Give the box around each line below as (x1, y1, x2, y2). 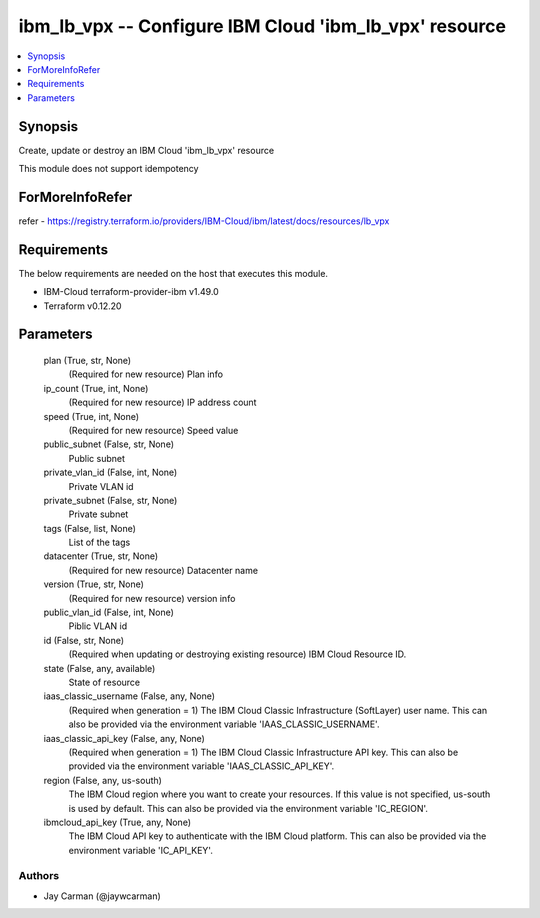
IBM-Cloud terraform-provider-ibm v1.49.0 (43, 286, 219, 298)
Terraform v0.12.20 (43, 300, 122, 312)
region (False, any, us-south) (43, 774, 162, 786)
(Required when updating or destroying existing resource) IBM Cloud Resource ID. (68, 648, 407, 660)
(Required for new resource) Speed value (68, 424, 239, 436)
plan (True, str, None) (43, 355, 132, 367)
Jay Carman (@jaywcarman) (43, 890, 162, 902)
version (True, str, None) (43, 578, 145, 590)
